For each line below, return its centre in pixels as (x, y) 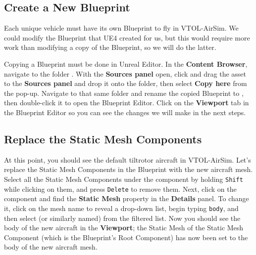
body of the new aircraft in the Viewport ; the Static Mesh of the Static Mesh (124, 228)
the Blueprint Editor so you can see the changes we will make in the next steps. (125, 112)
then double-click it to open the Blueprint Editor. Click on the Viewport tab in (127, 103)
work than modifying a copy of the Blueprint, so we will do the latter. (110, 47)
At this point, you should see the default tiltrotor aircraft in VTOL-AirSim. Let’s (128, 159)
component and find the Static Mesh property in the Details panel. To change (127, 198)
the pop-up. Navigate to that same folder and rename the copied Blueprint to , (124, 93)
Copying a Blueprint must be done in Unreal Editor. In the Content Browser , (126, 64)
